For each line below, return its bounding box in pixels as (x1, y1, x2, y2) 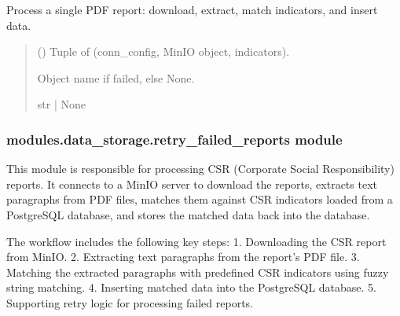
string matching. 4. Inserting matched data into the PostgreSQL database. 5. (6, 279, 376, 296)
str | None (37, 96, 86, 112)
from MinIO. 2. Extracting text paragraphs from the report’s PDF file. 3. (6, 248, 360, 265)
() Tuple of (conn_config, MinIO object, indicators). (37, 43, 290, 60)
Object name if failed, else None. (37, 69, 195, 86)
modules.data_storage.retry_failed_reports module (6, 129, 343, 149)
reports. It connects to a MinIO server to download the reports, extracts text (6, 175, 377, 192)
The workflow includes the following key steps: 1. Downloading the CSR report (6, 233, 387, 249)
